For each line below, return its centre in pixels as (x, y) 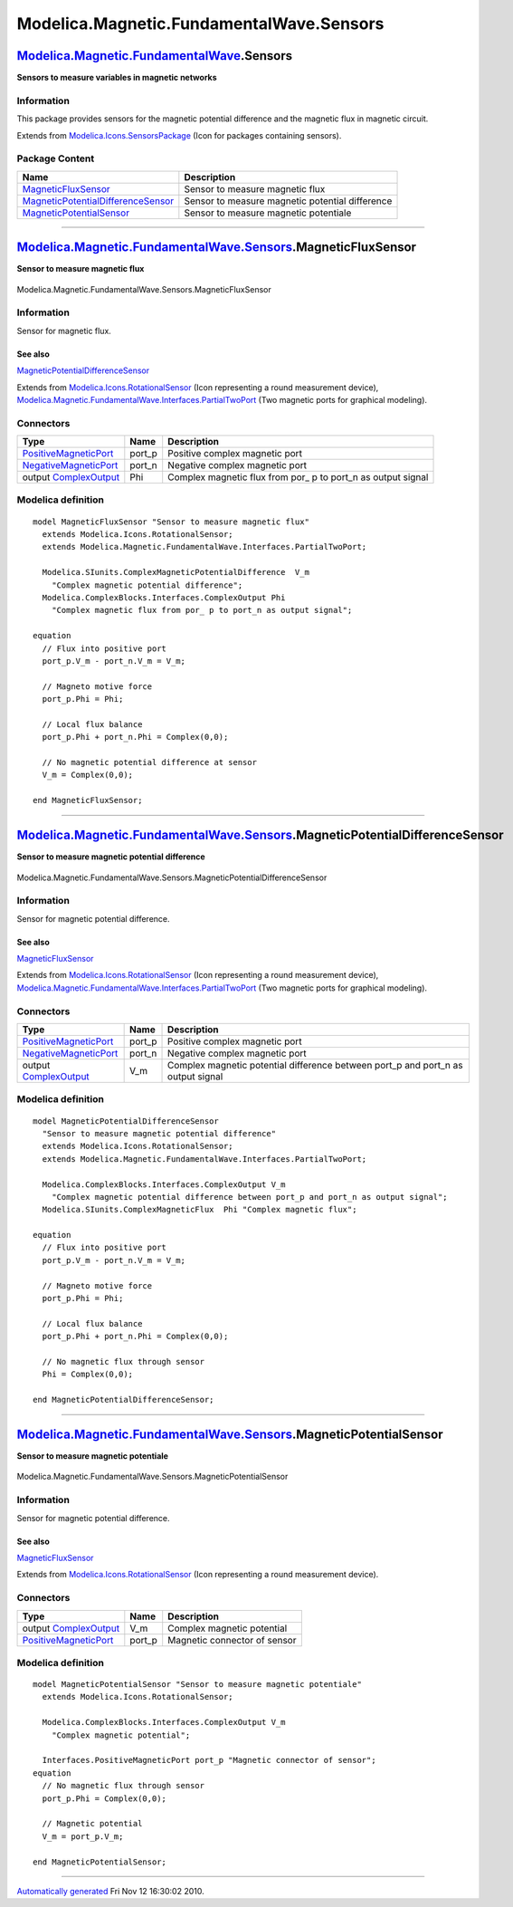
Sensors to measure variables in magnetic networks (117, 78)
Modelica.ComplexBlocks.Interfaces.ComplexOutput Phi (164, 598)
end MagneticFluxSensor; (88, 800)
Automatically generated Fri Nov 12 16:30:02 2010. (110, 1891)
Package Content (56, 158)
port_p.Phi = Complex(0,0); (104, 1798)
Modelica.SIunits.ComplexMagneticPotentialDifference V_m (176, 572)
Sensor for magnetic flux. (64, 331)
